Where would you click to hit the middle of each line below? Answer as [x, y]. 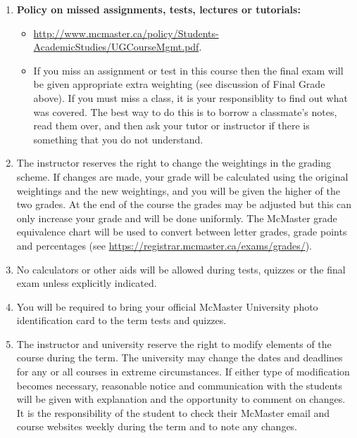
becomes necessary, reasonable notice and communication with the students [179, 385]
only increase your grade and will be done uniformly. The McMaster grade [177, 218]
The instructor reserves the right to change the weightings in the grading [174, 163]
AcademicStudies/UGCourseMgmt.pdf [116, 47]
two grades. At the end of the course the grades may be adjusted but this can [184, 204]
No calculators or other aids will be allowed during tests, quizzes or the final [181, 269]
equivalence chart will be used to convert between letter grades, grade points [182, 232]
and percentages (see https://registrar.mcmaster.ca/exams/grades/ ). [164, 245]
